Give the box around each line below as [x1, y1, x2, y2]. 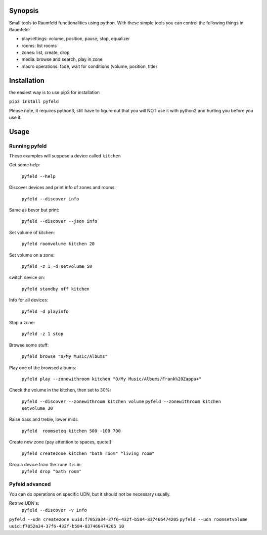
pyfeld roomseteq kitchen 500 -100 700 [21, 428, 121, 434]
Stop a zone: [9, 319, 35, 325]
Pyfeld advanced [9, 481, 51, 487]
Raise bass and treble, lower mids [9, 416, 78, 423]
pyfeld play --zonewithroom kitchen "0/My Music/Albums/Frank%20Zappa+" [21, 376, 202, 382]
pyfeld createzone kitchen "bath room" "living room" [21, 450, 155, 456]
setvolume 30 [21, 406, 53, 411]
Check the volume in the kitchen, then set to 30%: [9, 387, 111, 393]
